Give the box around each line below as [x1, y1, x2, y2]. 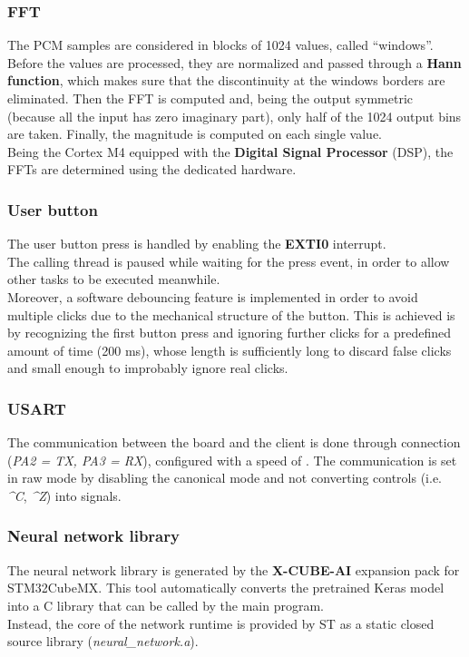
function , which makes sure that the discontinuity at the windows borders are [7, 71, 445, 90]
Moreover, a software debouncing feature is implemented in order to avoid [7, 287, 418, 306]
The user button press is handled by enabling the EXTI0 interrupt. [7, 234, 386, 253]
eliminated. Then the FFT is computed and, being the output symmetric [7, 89, 414, 107]
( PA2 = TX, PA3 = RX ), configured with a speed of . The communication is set [7, 450, 457, 469]
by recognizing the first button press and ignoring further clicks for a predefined [7, 323, 452, 342]
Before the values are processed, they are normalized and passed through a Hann [7, 53, 462, 72]
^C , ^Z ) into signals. [7, 485, 122, 505]
